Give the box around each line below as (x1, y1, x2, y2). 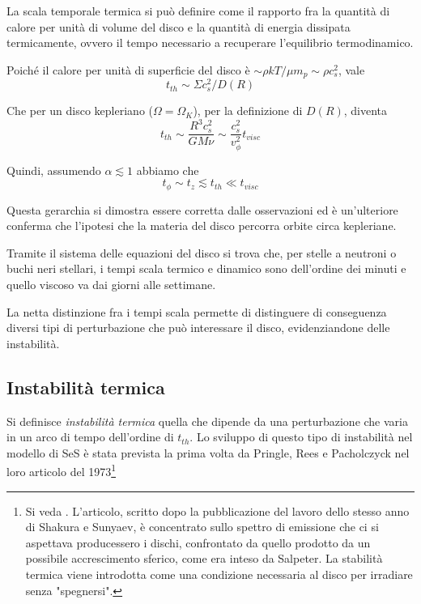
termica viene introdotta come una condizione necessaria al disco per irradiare (25, 565, 413, 582)
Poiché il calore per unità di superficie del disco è (6, 61, 250, 78)
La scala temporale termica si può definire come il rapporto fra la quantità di (6, 2, 390, 19)
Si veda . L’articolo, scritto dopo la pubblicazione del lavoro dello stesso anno (25, 502, 410, 519)
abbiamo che (136, 161, 199, 178)
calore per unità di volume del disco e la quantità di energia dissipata (6, 18, 351, 35)
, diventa (343, 102, 388, 119)
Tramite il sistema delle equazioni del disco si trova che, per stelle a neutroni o (6, 244, 397, 261)
